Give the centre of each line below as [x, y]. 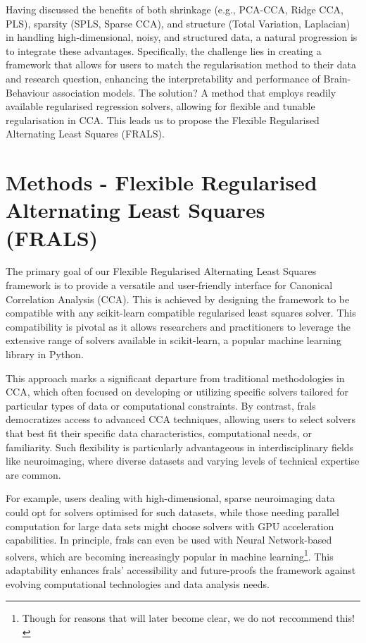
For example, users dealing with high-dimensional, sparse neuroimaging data [170, 498]
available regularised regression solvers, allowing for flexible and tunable [160, 106]
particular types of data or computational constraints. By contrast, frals [161, 405]
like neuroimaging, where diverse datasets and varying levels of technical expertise [183, 461]
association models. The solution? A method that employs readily [194, 92]
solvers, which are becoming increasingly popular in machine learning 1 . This [170, 555]
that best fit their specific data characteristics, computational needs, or [159, 433]
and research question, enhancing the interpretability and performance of [163, 78]
